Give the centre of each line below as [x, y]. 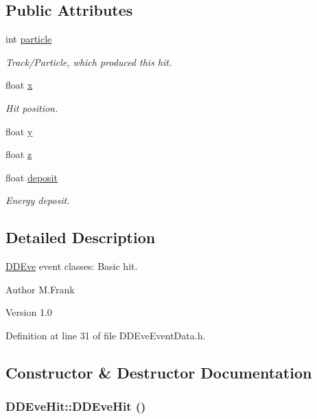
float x [19, 85]
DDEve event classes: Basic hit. [72, 266]
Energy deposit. [38, 200]
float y [19, 131]
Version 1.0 [29, 312]
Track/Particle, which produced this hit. [89, 61]
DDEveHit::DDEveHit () [76, 406]
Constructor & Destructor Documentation [159, 372]
